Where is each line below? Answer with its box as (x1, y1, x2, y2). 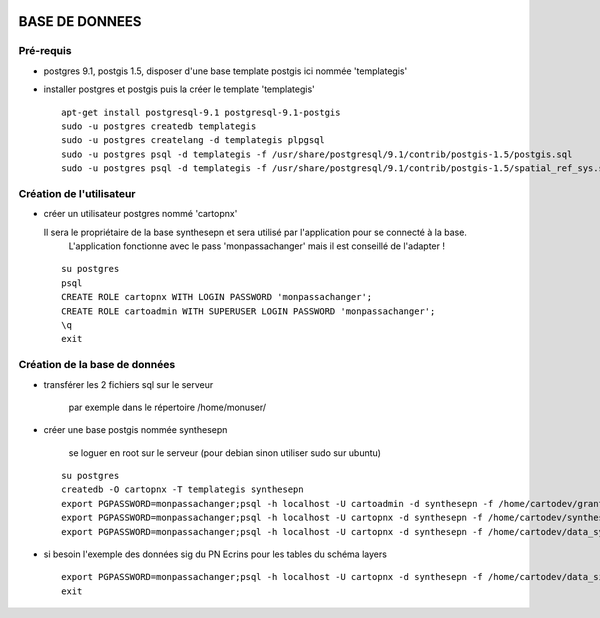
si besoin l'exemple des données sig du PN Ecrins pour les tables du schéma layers (43, 548, 387, 560)
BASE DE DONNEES (18, 13, 142, 30)
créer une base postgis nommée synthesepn (43, 424, 228, 436)
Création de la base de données (18, 358, 176, 372)
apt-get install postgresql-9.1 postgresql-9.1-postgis (61, 106, 341, 118)
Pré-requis (18, 44, 72, 58)
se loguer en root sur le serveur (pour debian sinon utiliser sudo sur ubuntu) (68, 446, 382, 459)
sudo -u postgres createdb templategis (61, 120, 257, 132)
